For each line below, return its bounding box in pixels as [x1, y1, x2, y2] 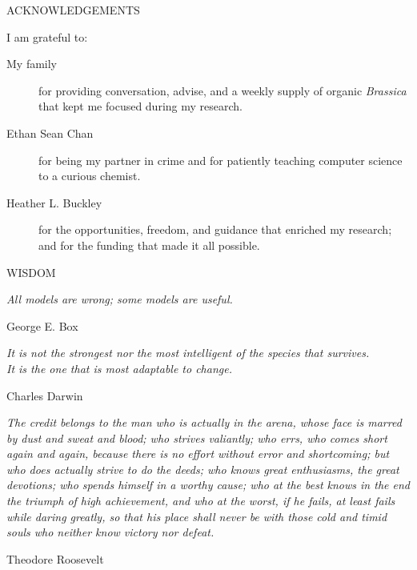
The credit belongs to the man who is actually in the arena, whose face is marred [6, 414, 402, 431]
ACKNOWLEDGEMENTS [6, 2, 140, 18]
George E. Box [6, 317, 78, 334]
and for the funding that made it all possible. [38, 236, 260, 253]
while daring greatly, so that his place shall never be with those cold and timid [6, 508, 387, 524]
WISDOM [6, 263, 56, 280]
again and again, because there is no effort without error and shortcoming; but [6, 445, 390, 462]
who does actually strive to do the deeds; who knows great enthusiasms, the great [6, 460, 399, 477]
